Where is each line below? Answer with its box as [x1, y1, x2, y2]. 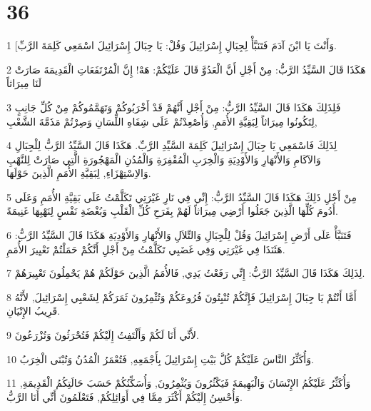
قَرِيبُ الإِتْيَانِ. [6, 303, 61, 318]
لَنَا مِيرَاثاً [6, 76, 41, 91]
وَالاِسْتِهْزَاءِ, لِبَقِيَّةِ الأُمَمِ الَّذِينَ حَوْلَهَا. [6, 166, 151, 181]
